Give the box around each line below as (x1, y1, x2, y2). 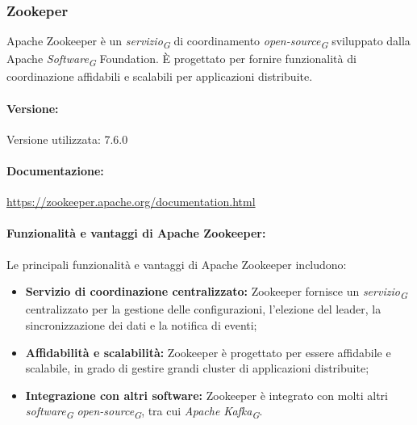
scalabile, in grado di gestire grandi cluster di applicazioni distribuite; (25, 360, 369, 377)
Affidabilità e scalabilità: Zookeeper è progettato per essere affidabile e (25, 343, 391, 360)
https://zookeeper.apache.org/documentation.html (6, 193, 256, 210)
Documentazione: (6, 162, 104, 179)
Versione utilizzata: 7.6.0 (6, 130, 128, 147)
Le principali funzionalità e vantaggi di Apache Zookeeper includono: (6, 255, 347, 272)
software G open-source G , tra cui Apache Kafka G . (25, 402, 263, 422)
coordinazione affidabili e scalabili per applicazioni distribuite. (6, 68, 313, 85)
